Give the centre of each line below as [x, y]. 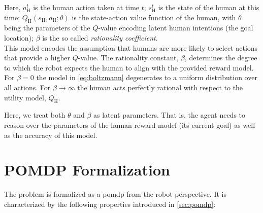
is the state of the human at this [209, 7]
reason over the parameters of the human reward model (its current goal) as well [130, 125]
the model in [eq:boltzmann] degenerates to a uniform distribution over [147, 77]
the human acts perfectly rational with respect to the [160, 87]
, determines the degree [221, 58]
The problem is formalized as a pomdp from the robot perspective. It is [115, 194]
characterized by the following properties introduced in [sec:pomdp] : [110, 204]
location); [19, 37]
